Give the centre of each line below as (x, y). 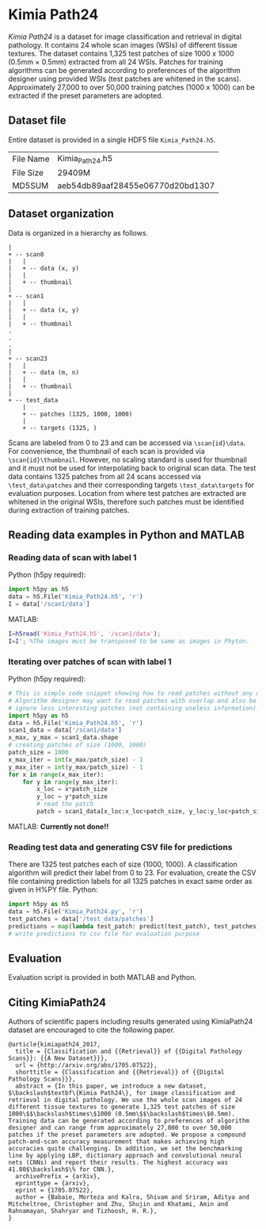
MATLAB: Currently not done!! (59, 826)
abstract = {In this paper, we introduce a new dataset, (111, 1086)
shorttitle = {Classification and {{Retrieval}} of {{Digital (120, 1073)
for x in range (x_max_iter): (56, 774)
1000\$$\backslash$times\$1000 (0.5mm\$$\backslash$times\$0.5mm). (122, 1114)
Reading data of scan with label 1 (72, 558)
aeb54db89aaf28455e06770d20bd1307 (136, 186)
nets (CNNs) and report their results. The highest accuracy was (118, 1163)
